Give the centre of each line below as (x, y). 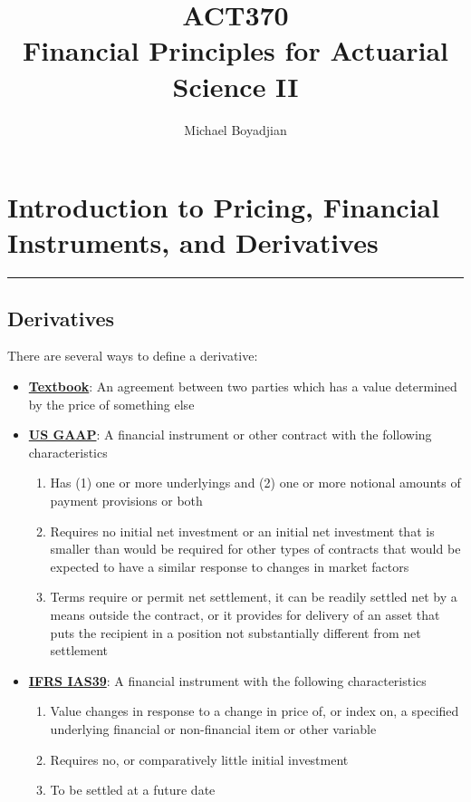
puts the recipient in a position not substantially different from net (235, 632)
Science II (235, 86)
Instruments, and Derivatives (193, 242)
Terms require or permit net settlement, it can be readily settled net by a (254, 597)
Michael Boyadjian (235, 129)
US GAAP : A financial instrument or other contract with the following (230, 435)
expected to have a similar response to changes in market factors (230, 566)
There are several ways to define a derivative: (133, 356)
